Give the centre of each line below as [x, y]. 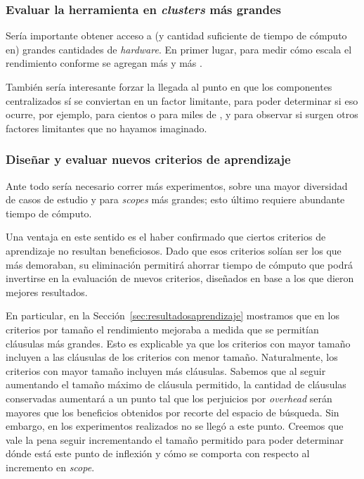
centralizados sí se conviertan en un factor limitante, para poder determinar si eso [182, 100]
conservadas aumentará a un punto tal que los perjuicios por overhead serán [169, 398]
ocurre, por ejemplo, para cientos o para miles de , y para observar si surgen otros [182, 114]
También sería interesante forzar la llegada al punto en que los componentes [169, 87]
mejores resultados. [47, 292]
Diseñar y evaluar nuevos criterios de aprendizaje [148, 159]
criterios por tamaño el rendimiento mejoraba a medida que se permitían [162, 329]
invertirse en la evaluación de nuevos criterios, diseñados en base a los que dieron [180, 278]
